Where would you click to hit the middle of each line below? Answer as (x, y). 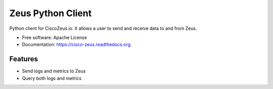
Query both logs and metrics (52, 78)
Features (24, 59)
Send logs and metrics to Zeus (54, 71)
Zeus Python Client (51, 13)
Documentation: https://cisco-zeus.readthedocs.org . (77, 45)
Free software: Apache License (54, 37)
